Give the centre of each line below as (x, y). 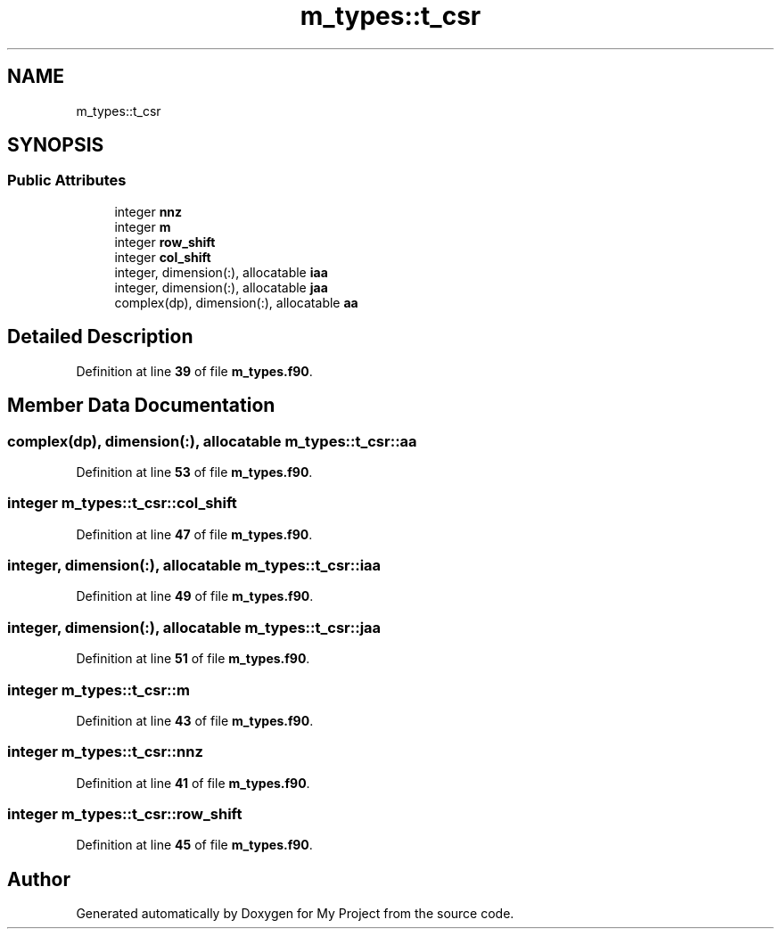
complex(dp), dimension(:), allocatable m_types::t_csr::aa (212, 441)
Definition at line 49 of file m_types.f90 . (195, 596)
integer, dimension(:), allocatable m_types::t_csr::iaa (194, 565)
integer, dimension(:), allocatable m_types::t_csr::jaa (194, 627)
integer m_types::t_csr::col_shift (122, 503)
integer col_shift (163, 257)
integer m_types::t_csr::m (99, 690)
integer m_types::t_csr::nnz (105, 752)
